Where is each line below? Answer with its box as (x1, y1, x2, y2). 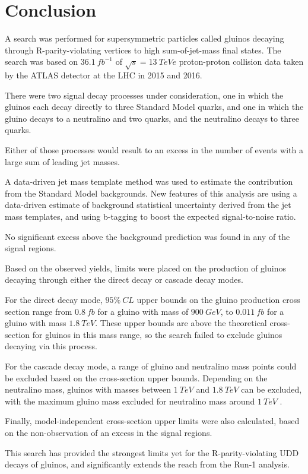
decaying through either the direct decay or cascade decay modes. (5, 273, 243, 286)
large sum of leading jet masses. (5, 155, 120, 168)
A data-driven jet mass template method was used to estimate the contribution (5, 175, 293, 188)
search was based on (5, 55, 78, 68)
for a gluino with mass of (97, 305, 189, 317)
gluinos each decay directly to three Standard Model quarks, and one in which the (5, 100, 304, 113)
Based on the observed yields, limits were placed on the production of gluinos (5, 261, 286, 274)
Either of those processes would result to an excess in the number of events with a (5, 144, 303, 156)
